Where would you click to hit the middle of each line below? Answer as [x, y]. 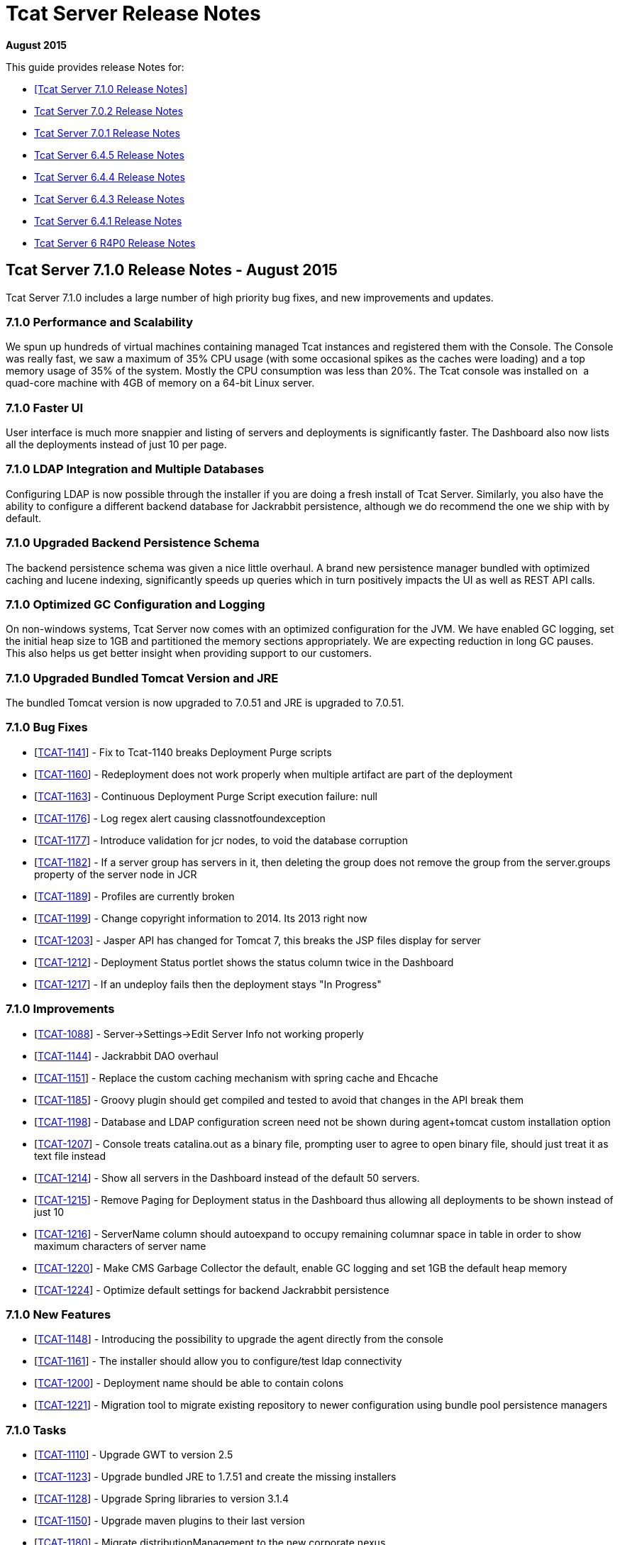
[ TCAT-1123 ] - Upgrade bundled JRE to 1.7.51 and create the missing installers [215, 1477]
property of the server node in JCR [116, 874]
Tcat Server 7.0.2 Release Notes [109, 111]
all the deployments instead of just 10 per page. [116, 445]
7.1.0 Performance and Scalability [100, 322]
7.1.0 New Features [59, 1314]
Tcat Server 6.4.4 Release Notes [110, 177]
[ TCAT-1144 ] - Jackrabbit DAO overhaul [126, 1056]
